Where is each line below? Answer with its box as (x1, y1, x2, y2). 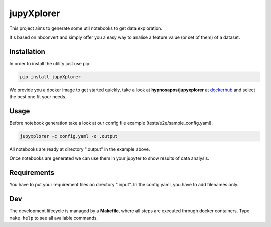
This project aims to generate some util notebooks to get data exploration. (9, 25, 163, 31)
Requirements (9, 168, 55, 177)
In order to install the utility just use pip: (9, 60, 91, 66)
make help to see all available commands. (9, 215, 98, 221)
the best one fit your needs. (9, 94, 67, 100)
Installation (9, 47, 45, 56)
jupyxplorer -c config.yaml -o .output (20, 133, 118, 139)
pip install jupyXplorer (20, 74, 81, 80)
